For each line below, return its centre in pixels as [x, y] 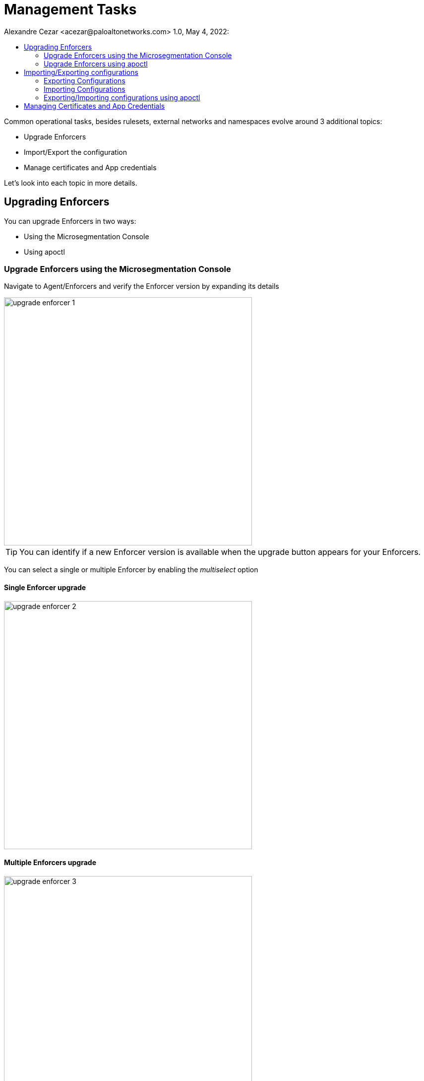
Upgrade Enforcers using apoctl [96, 64]
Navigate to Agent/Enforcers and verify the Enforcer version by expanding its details [142, 286]
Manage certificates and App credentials [90, 167]
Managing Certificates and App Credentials [94, 106]
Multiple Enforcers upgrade [50, 863]
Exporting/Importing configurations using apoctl [122, 97]
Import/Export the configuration [75, 152]
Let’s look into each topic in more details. [71, 183]
